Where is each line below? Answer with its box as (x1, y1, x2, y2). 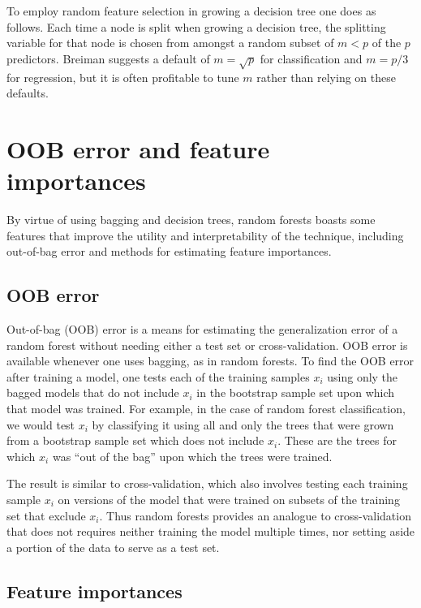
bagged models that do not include (6, 384, 179, 401)
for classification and (260, 50, 363, 67)
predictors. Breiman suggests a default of (6, 50, 210, 67)
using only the (327, 368, 398, 385)
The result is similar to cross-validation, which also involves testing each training (6, 475, 408, 492)
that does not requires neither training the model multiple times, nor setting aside (6, 523, 415, 540)
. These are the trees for (277, 432, 397, 449)
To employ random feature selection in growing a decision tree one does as (6, 2, 376, 19)
